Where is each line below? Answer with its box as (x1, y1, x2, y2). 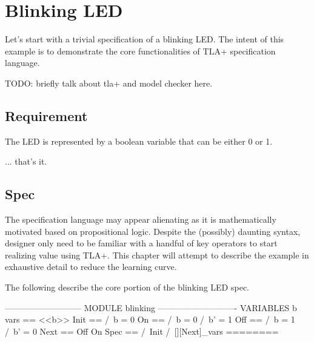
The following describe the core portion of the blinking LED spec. (5, 281, 249, 294)
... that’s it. (5, 155, 47, 168)
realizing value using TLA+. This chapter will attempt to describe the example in (5, 248, 309, 261)
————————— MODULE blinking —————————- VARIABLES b (5, 301, 297, 314)
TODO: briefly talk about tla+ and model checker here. (5, 76, 213, 89)
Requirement (5, 106, 88, 125)
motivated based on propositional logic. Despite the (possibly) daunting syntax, (5, 225, 301, 237)
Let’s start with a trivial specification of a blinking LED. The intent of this (5, 33, 284, 45)
